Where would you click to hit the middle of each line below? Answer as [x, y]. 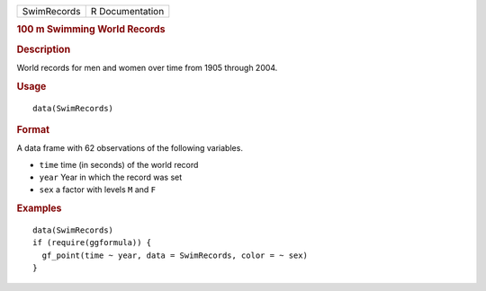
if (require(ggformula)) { [92, 243]
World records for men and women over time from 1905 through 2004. [147, 67]
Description [44, 49]
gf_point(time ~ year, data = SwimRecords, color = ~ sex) [175, 255]
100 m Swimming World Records [91, 30]
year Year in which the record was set [111, 177]
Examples [39, 208]
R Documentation [127, 11]
